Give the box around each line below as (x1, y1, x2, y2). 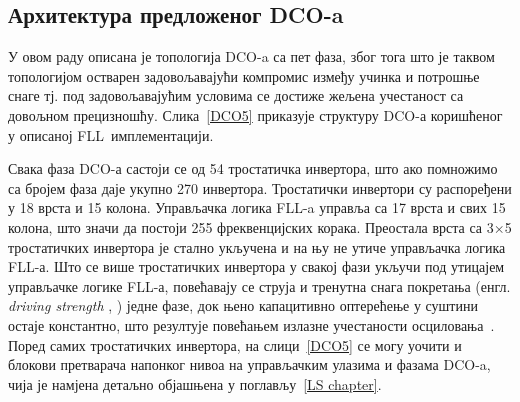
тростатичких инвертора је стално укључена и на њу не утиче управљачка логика (8, 236, 506, 257)
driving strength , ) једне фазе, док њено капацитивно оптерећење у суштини (8, 295, 478, 316)
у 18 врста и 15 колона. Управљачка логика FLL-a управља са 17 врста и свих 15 (8, 197, 506, 218)
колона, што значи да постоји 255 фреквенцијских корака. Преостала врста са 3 (8, 216, 494, 237)
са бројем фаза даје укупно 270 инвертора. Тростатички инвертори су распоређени (8, 177, 512, 198)
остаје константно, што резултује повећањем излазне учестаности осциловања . (8, 314, 495, 335)
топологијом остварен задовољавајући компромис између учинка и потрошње (8, 65, 480, 86)
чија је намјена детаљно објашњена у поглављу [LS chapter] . (8, 373, 382, 394)
